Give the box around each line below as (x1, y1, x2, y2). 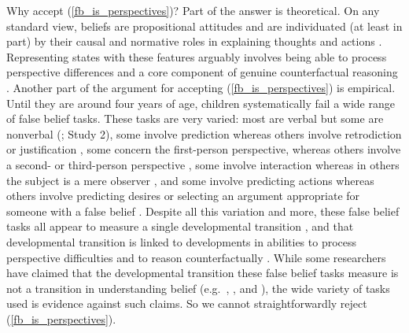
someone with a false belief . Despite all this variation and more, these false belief (6, 202, 400, 219)
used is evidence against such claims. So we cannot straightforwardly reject (6, 295, 367, 312)
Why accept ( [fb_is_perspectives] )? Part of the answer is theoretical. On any (6, 2, 380, 18)
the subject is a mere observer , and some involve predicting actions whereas (6, 172, 374, 188)
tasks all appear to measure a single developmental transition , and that (6, 218, 354, 235)
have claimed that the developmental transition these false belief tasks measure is (6, 265, 399, 281)
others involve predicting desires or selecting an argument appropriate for (6, 187, 360, 204)
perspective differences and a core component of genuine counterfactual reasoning (6, 64, 398, 80)
